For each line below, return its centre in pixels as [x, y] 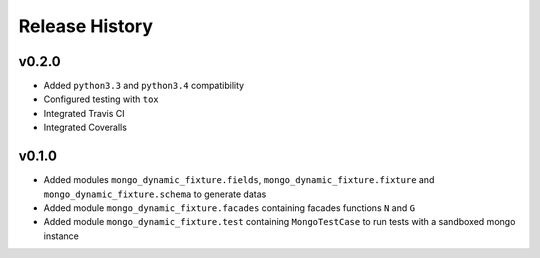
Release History [86, 26]
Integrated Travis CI [84, 113]
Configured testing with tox [101, 99]
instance [61, 236]
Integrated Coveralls [85, 127]
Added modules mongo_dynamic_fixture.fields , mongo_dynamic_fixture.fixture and [239, 180]
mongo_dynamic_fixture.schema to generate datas [155, 194]
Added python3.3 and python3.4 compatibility [144, 86]
